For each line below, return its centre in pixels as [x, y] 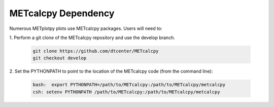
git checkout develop [60, 58]
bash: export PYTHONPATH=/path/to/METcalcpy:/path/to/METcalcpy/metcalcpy [129, 85]
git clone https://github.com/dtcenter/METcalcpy [96, 51]
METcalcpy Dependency [62, 13]
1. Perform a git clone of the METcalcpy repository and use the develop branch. [92, 38]
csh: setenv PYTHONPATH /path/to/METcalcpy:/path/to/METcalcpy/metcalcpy [126, 92]
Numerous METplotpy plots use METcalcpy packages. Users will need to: [86, 28]
